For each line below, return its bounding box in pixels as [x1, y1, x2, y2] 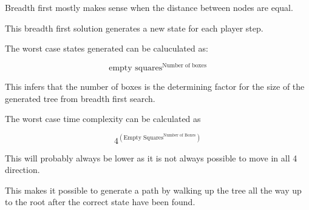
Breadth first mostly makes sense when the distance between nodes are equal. [5, 1, 293, 13]
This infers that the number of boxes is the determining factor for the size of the [5, 80, 305, 93]
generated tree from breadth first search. [5, 92, 155, 104]
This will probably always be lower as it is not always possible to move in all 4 [5, 151, 297, 164]
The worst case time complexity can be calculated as [5, 112, 201, 125]
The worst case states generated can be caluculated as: [5, 42, 208, 55]
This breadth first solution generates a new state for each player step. [5, 21, 263, 34]
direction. [5, 163, 40, 176]
